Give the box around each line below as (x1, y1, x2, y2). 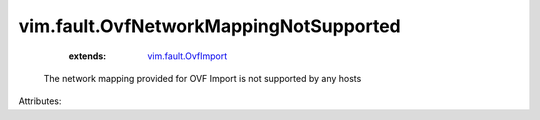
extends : (68, 50, 107, 62)
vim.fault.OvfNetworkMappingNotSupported (18, 15, 401, 37)
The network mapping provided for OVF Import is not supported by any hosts (43, 72, 362, 84)
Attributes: (18, 95, 62, 107)
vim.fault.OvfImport (147, 50, 228, 62)
